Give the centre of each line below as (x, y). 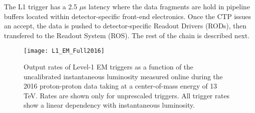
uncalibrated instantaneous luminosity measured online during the (123, 76)
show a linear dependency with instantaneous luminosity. (109, 105)
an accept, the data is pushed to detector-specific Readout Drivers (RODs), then (125, 26)
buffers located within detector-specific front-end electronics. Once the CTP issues (127, 16)
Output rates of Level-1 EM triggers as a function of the (109, 67)
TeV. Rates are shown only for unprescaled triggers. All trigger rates (127, 95)
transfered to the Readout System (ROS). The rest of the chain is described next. (127, 35)
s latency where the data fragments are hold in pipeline (167, 6)
